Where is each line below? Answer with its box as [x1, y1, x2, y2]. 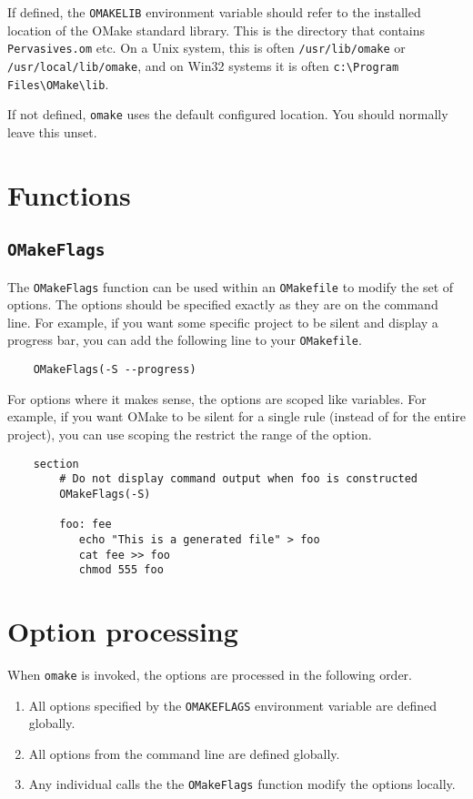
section [33, 457, 79, 470]
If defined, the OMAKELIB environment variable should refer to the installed [7, 3, 421, 21]
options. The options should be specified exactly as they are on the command [7, 295, 438, 314]
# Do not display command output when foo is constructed [59, 472, 418, 486]
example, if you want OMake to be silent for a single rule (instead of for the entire [7, 407, 466, 426]
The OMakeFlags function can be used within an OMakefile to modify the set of [7, 277, 454, 296]
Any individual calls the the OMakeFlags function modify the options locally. [28, 774, 456, 794]
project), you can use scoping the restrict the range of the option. [7, 424, 372, 443]
